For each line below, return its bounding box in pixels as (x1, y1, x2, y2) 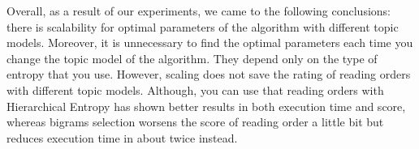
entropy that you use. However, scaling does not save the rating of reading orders (6, 66, 411, 83)
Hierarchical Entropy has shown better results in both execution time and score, (6, 97, 406, 114)
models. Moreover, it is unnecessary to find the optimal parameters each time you (6, 34, 413, 51)
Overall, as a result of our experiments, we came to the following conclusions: (6, 2, 391, 19)
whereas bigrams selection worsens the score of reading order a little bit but (6, 113, 384, 130)
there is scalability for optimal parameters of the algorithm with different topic (6, 18, 399, 35)
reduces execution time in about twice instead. (6, 129, 238, 146)
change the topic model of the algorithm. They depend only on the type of (6, 49, 378, 66)
